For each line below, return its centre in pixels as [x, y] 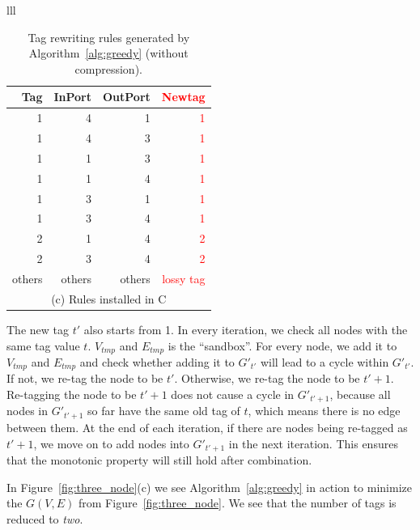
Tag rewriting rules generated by [109, 37]
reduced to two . [45, 518]
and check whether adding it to [157, 361]
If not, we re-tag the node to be [85, 378]
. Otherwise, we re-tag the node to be [267, 378]
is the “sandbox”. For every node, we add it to [282, 345]
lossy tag [184, 278]
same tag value [43, 345]
